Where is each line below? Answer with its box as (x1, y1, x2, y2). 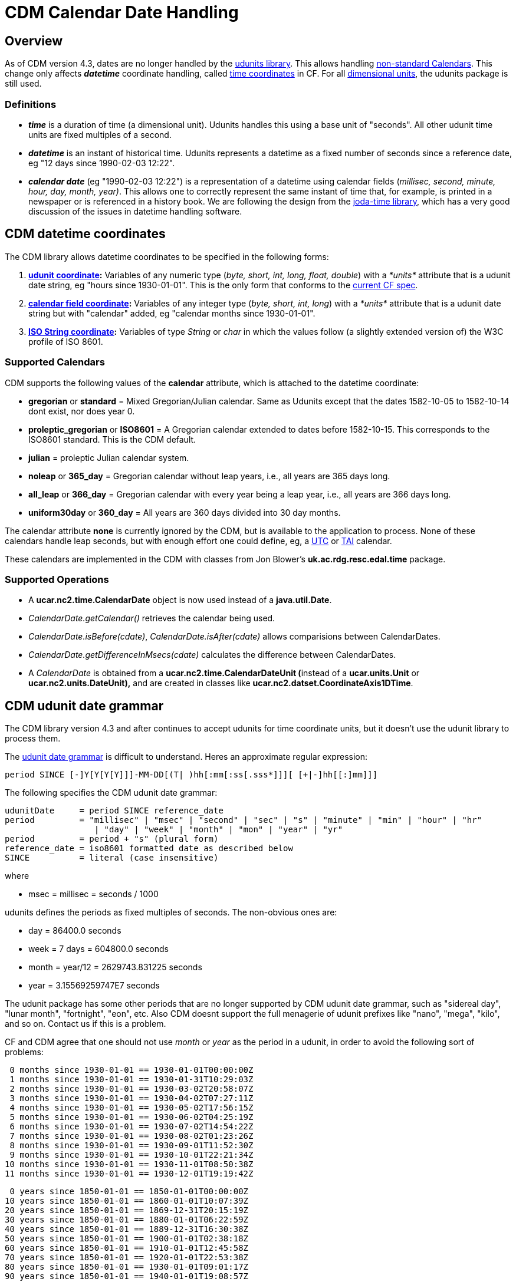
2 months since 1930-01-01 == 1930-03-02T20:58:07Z (9, 1084, 254, 1094)
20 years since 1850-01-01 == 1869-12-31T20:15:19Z (5, 1205, 249, 1215)
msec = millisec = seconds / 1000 (28, 889, 159, 899)
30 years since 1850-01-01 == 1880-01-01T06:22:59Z (5, 1215, 249, 1225)
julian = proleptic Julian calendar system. (28, 452, 189, 463)
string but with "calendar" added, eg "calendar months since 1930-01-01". (28, 308, 315, 318)
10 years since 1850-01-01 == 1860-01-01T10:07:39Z (5, 1196, 249, 1206)
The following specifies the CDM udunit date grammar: (5, 788, 218, 798)
